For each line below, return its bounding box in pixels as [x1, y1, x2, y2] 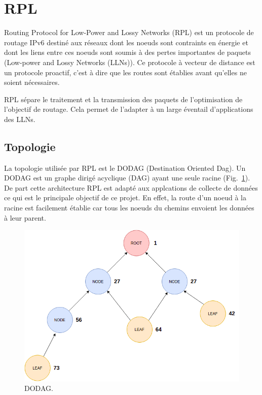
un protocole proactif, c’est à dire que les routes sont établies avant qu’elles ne [4, 67, 247, 77]
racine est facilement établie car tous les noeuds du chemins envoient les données [4, 202, 254, 213]
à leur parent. [4, 212, 46, 223]
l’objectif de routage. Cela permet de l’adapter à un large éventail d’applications [4, 104, 253, 114]
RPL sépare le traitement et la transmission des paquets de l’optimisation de [4, 94, 243, 104]
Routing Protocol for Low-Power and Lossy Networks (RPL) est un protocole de [4, 27, 254, 38]
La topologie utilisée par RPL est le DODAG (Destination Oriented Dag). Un [4, 162, 246, 173]
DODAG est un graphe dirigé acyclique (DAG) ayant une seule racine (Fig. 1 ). [4, 172, 250, 183]
